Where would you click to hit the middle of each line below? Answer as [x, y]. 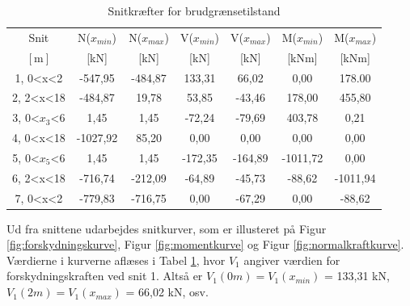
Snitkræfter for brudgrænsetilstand [194, 10]
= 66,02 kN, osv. [167, 292]
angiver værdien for [292, 260]
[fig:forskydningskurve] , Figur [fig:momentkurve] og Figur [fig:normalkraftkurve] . [205, 244]
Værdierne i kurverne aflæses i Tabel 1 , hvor [116, 260]
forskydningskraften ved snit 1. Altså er [105, 276]
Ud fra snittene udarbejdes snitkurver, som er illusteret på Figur [167, 228]
